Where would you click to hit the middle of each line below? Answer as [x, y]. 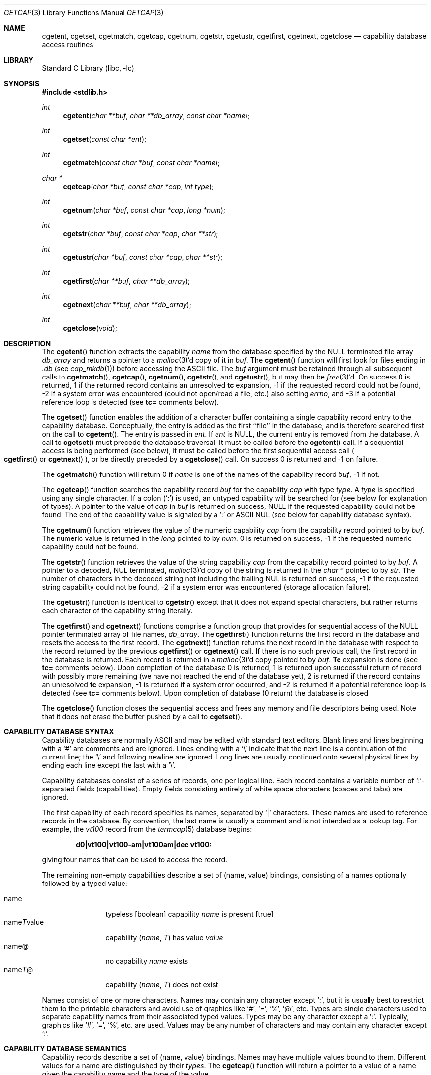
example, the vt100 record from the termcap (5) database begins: [147, 829]
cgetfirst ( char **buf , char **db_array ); [127, 281]
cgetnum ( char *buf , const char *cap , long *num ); [144, 210]
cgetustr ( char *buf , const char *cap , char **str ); [143, 257]
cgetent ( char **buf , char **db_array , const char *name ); [156, 115]
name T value [24, 922]
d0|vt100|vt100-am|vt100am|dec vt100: [144, 844]
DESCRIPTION [28, 343]
